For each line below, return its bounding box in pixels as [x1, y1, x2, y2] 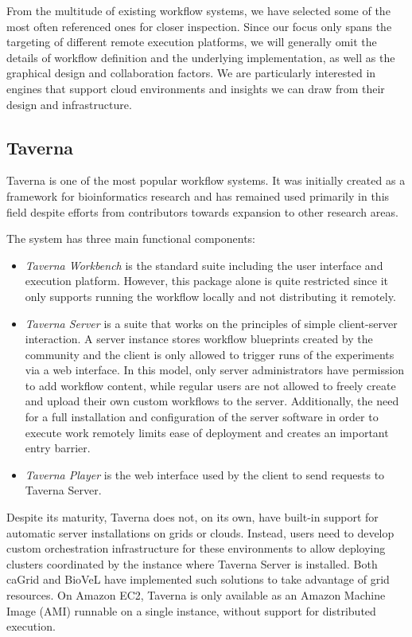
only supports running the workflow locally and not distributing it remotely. [25, 287, 396, 304]
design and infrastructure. [6, 96, 132, 112]
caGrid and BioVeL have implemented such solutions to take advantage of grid [6, 571, 390, 588]
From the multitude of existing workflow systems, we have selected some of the [6, 2, 391, 18]
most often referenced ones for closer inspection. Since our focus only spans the [6, 18, 392, 34]
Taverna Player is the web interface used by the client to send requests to [25, 466, 385, 483]
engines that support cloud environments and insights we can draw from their [6, 80, 385, 96]
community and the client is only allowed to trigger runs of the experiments [25, 346, 395, 362]
